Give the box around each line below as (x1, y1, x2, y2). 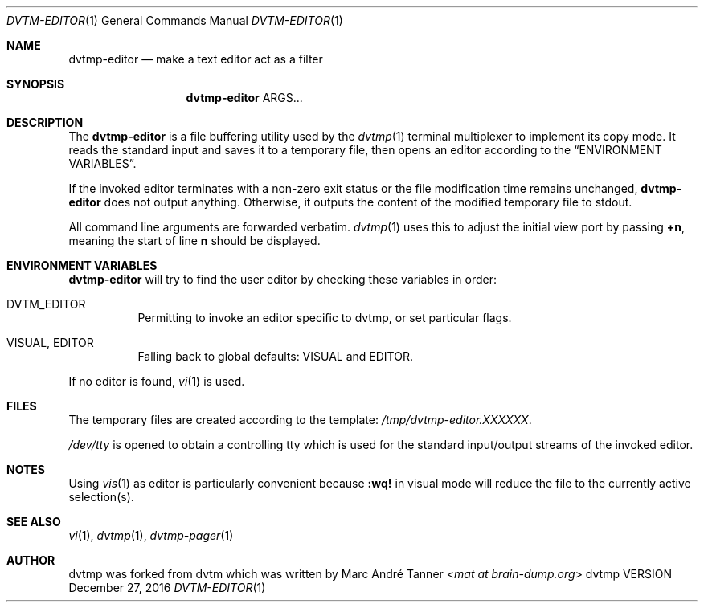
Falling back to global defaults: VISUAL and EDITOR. (137, 349, 413, 363)
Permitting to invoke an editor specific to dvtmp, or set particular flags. (137, 311, 512, 324)
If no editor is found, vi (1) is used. (68, 374, 245, 388)
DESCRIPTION (6, 116, 84, 129)
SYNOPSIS (6, 77, 65, 91)
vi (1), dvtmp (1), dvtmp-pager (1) (68, 528, 234, 542)
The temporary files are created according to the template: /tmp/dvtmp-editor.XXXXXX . (68, 413, 532, 426)
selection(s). (68, 490, 134, 504)
